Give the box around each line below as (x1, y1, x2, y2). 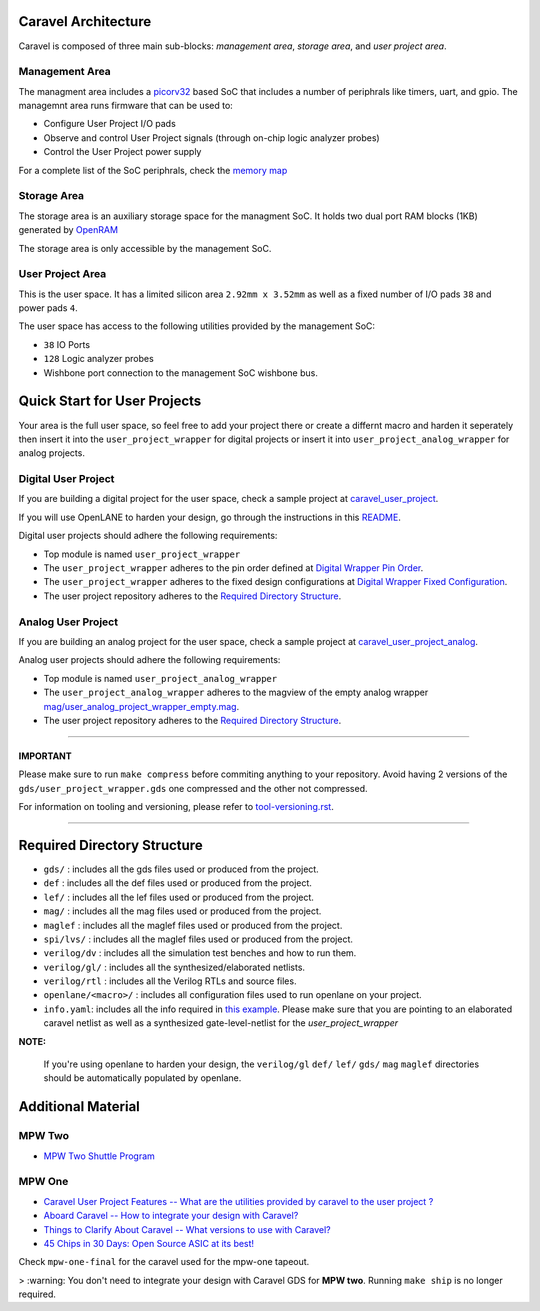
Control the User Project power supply (43, 146, 202, 158)
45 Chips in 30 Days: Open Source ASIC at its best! (43, 1237, 255, 1249)
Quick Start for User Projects (18, 393, 202, 410)
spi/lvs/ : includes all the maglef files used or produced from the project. (43, 933, 354, 945)
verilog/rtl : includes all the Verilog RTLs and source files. (43, 975, 297, 987)
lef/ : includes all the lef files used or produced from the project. (43, 891, 315, 903)
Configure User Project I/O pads (43, 118, 177, 130)
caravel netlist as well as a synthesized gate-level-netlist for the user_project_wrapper (43, 1017, 399, 1029)
